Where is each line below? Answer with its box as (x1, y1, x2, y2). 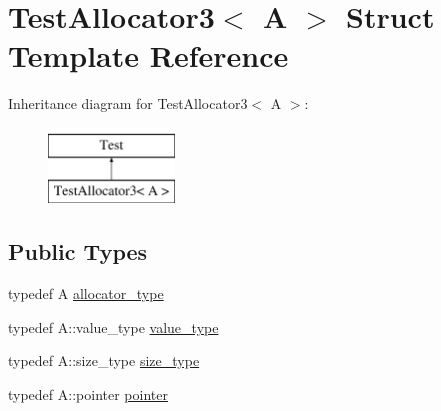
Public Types (8, 236, 148, 267)
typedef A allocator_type (8, 283, 164, 304)
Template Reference (8, 35, 289, 76)
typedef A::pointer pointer (8, 384, 168, 405)
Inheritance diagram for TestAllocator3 (8, 93, 248, 114)
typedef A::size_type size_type (8, 350, 200, 371)
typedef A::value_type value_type (8, 316, 219, 337)
